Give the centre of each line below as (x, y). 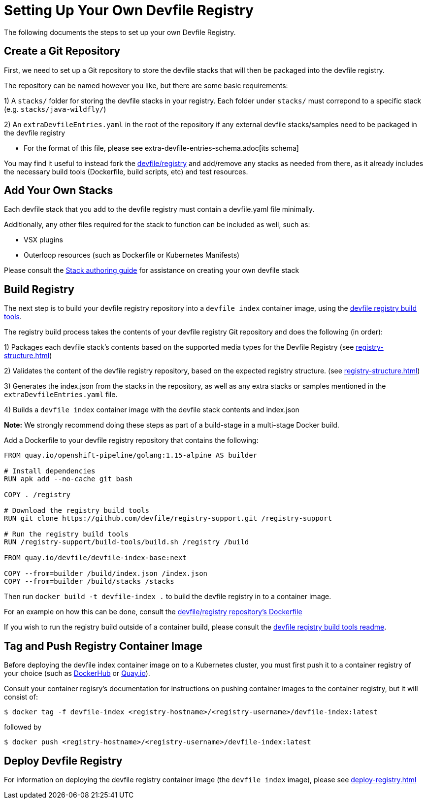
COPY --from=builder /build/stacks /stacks (89, 582)
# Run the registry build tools (66, 534)
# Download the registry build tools (77, 511)
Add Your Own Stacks (59, 191)
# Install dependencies (50, 471)
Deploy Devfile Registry (63, 761)
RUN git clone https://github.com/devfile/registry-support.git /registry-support (168, 519)
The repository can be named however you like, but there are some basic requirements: (146, 85)
